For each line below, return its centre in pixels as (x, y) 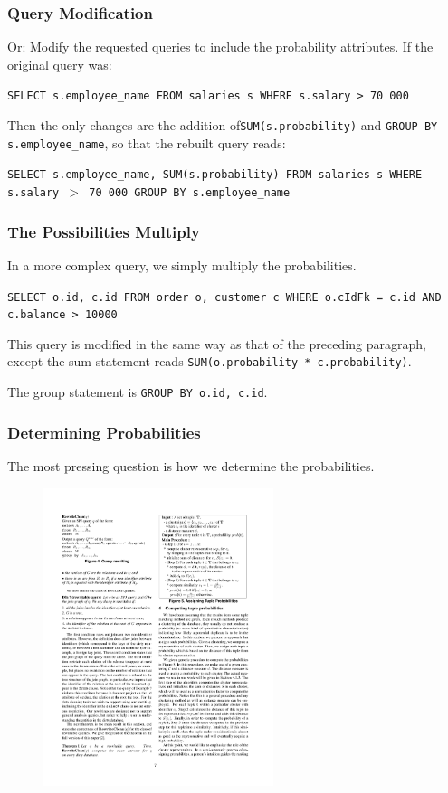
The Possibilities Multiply (104, 231)
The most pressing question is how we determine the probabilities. (191, 465)
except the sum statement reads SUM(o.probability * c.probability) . (210, 361)
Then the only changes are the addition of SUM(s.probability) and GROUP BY (223, 125)
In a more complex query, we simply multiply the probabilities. (182, 264)
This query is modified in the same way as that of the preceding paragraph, (217, 343)
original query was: (60, 64)
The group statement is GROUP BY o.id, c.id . (138, 392)
